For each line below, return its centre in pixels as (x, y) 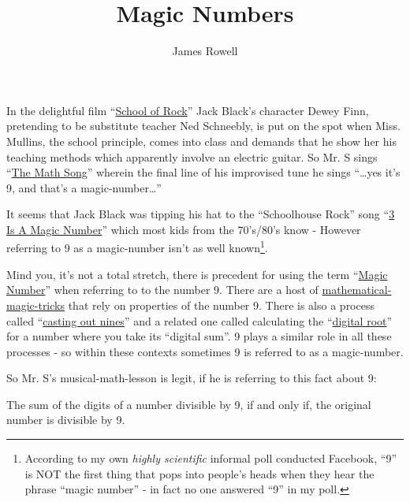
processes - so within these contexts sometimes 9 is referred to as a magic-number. (205, 351)
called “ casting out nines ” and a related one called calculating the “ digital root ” (199, 320)
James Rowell (205, 51)
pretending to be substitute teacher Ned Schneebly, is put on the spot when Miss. (203, 126)
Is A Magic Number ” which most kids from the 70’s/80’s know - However (184, 229)
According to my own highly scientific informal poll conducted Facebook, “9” (211, 458)
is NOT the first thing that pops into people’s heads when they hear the (199, 473)
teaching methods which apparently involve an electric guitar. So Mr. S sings (192, 156)
